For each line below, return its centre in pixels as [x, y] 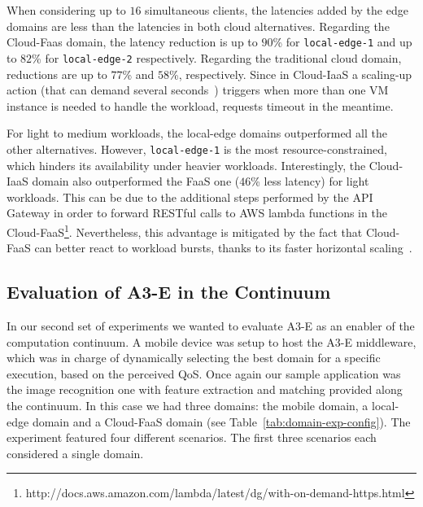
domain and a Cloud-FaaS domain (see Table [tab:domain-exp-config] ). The [221, 421]
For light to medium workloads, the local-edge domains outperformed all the [197, 133]
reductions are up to [57, 74]
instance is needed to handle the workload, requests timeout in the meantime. [200, 105]
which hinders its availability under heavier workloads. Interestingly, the [186, 165]
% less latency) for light [310, 181]
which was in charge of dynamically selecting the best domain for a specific [194, 358]
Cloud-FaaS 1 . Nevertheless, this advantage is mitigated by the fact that [185, 230]
